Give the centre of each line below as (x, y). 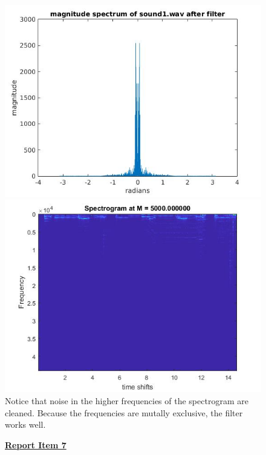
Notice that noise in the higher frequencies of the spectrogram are (127, 401)
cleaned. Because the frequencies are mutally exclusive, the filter (124, 412)
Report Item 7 (36, 444)
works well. (25, 424)
